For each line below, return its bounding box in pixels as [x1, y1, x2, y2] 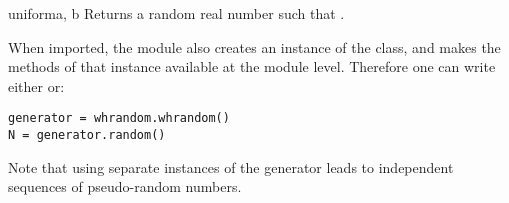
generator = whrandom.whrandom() [8, 111, 230, 126]
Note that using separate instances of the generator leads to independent [8, 156, 454, 177]
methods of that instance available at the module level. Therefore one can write [8, 56, 496, 77]
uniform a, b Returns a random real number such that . [8, 3, 345, 23]
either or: [8, 75, 65, 96]
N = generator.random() [8, 128, 166, 143]
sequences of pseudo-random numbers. [8, 176, 242, 197]
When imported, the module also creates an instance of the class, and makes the [8, 36, 501, 57]
